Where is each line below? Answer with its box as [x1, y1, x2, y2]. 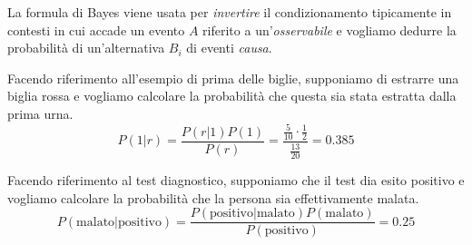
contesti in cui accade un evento [7, 20, 185, 39]
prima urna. [7, 103, 74, 122]
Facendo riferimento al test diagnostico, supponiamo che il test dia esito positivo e [7, 171, 465, 190]
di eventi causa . [186, 38, 272, 57]
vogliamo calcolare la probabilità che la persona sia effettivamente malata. [7, 188, 419, 207]
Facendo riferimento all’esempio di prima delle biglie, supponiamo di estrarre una [7, 68, 459, 87]
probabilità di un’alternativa [7, 38, 165, 57]
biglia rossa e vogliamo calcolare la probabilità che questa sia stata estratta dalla [7, 86, 457, 105]
